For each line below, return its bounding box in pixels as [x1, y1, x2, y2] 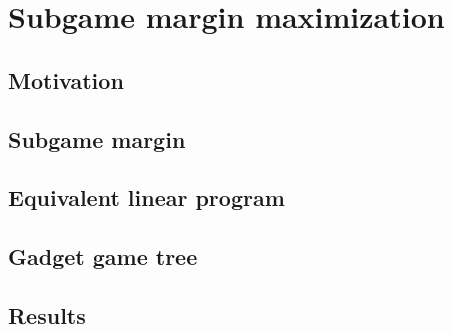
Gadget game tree [8, 241, 198, 272]
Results [8, 299, 86, 330]
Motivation [8, 64, 124, 95]
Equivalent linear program [8, 182, 285, 213]
